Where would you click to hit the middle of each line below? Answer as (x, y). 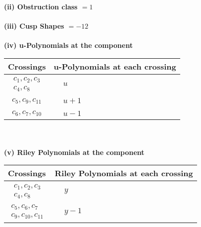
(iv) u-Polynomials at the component (69, 45)
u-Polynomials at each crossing (115, 66)
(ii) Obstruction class (41, 6)
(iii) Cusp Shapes (34, 26)
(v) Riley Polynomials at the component (74, 152)
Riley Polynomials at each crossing (124, 173)
